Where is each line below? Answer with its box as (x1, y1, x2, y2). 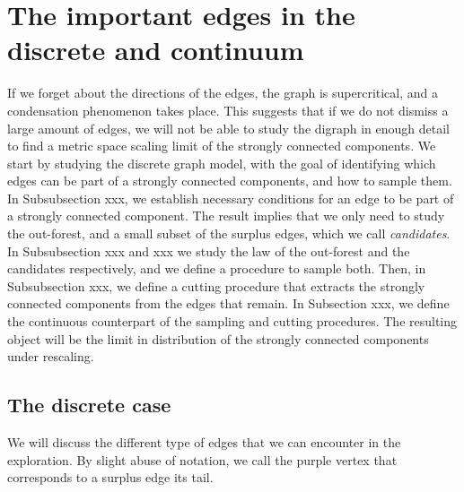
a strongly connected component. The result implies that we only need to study (7, 206, 445, 225)
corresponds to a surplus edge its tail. (7, 468, 214, 487)
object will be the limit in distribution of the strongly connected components (7, 329, 429, 348)
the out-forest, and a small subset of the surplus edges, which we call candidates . (7, 224, 451, 243)
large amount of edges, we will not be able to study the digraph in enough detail (7, 118, 450, 137)
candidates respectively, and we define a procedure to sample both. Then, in (7, 259, 426, 278)
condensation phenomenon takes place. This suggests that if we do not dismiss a (7, 100, 449, 119)
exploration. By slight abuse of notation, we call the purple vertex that (7, 450, 398, 469)
